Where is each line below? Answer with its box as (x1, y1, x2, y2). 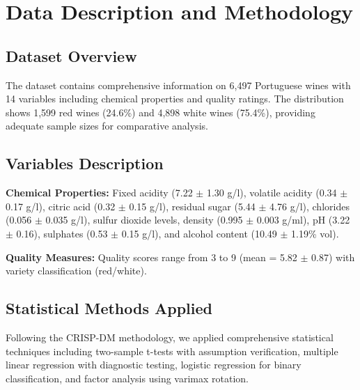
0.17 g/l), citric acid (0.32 (6, 198, 116, 213)
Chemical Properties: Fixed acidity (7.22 (6, 185, 193, 200)
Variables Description (6, 153, 164, 174)
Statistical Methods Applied (6, 297, 212, 319)
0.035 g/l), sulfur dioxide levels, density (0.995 (45, 212, 243, 227)
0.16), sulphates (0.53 (16, 226, 108, 240)
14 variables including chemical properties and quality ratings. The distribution (6, 91, 344, 106)
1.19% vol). (291, 226, 339, 240)
